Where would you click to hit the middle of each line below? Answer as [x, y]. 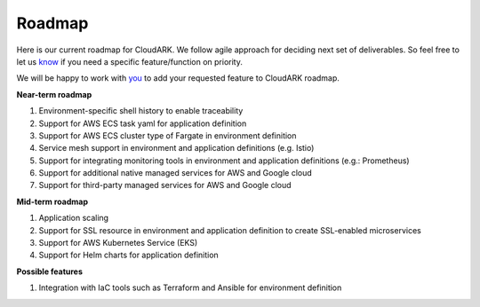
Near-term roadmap [54, 94]
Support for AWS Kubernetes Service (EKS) [118, 243]
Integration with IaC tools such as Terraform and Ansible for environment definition [190, 287]
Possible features [50, 272]
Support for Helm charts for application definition [129, 255]
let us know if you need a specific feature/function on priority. [130, 61]
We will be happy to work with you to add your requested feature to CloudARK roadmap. [178, 78]
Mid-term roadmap [52, 201]
